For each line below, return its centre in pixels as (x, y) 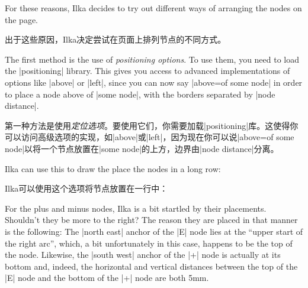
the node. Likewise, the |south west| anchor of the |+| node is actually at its (143, 255)
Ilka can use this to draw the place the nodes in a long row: (113, 168)
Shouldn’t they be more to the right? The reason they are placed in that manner (151, 220)
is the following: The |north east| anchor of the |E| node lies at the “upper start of (154, 231)
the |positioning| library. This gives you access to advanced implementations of (147, 71)
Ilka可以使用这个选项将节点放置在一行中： (86, 188)
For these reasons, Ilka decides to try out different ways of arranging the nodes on (153, 8)
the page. (21, 19)
